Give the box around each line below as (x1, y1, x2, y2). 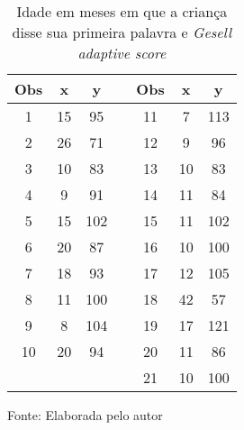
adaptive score (77, 42, 167, 63)
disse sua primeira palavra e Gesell (12, 22, 232, 42)
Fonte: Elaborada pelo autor (7, 406, 163, 424)
